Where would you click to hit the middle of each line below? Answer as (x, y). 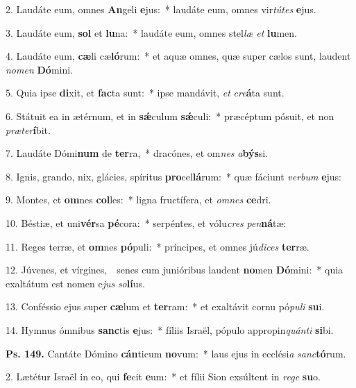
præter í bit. (28, 129)
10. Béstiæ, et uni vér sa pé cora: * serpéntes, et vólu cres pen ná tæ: (146, 222)
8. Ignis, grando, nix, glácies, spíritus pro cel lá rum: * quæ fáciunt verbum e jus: (173, 176)
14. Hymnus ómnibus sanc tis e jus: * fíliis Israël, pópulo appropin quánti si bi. (170, 329)
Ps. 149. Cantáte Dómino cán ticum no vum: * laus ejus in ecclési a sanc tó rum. (176, 353)
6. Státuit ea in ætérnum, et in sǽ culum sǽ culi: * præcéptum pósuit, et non (170, 116)
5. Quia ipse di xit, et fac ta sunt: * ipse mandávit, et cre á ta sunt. (145, 93)
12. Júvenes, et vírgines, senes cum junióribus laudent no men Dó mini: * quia (175, 270)
